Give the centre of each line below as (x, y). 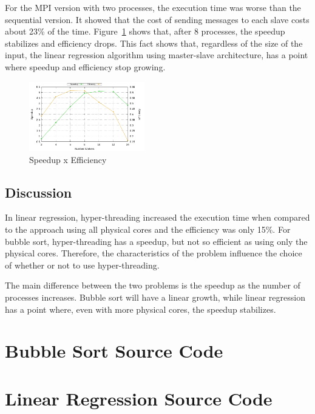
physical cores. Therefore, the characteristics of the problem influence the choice (154, 253)
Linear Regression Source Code (139, 398)
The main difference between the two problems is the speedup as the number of (153, 285)
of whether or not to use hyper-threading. (82, 265)
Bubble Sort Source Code (114, 351)
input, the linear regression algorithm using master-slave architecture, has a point (157, 55)
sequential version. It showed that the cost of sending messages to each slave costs (157, 19)
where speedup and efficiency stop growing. (85, 66)
